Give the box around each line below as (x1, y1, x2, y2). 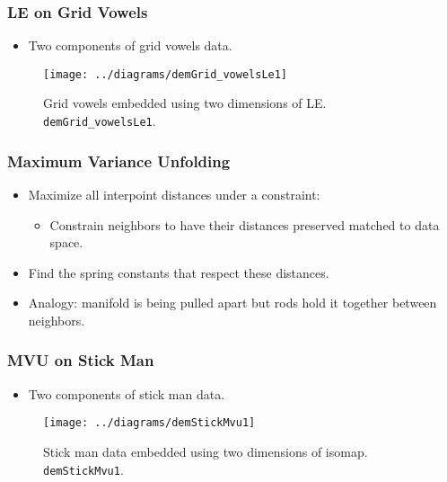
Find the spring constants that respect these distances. (28, 263, 329, 281)
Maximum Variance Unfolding (7, 149, 231, 172)
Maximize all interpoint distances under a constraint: (28, 184, 320, 203)
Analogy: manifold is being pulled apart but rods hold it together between (28, 293, 437, 312)
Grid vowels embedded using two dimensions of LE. (43, 94, 327, 112)
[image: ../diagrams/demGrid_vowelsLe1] (43, 67, 288, 81)
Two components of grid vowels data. (28, 36, 232, 55)
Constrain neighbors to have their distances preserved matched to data (49, 215, 440, 234)
